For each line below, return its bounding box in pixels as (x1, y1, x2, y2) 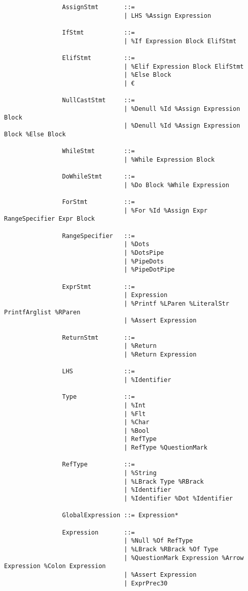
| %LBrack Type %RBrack (124, 478, 204, 485)
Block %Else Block (4, 130, 66, 138)
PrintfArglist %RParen (4, 308, 81, 316)
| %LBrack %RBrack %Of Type (124, 546, 219, 553)
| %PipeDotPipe (124, 266, 175, 274)
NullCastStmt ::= (62, 97, 135, 104)
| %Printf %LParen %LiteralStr (124, 300, 229, 307)
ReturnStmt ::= (62, 334, 135, 341)
